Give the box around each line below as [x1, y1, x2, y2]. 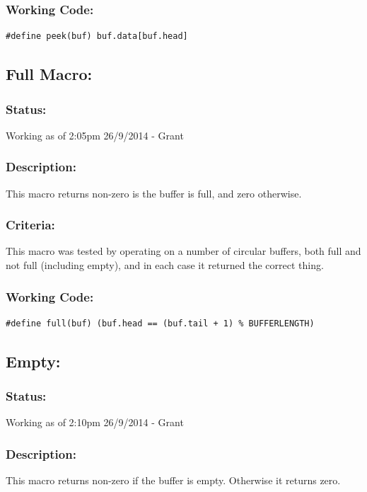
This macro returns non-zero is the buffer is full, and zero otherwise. [6, 185, 302, 200]
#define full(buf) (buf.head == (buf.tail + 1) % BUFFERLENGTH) [6, 318, 315, 328]
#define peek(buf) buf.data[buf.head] [6, 31, 188, 42]
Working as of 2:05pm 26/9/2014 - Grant [6, 127, 184, 142]
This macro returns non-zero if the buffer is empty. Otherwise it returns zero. [6, 473, 341, 488]
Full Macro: [6, 63, 93, 85]
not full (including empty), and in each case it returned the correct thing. [6, 258, 324, 273]
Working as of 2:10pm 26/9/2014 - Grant [6, 415, 184, 430]
